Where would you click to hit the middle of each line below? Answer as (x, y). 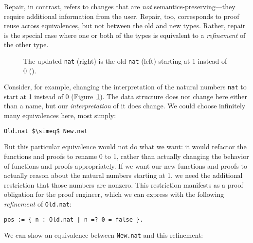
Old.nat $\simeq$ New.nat (46, 131)
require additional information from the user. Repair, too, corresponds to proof (122, 16)
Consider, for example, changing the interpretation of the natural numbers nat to (125, 87)
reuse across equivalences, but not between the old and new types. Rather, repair (125, 26)
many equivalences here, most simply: (60, 115)
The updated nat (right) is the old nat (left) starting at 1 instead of (125, 61)
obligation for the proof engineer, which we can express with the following (114, 194)
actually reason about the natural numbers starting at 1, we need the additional (123, 175)
